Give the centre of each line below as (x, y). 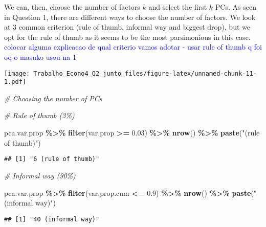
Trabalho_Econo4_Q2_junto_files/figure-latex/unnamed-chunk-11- (145, 73)
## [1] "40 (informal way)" (52, 219)
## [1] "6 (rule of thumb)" (52, 159)
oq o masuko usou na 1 (40, 56)
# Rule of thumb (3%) (39, 115)
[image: (17, 73)
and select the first (178, 7)
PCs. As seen (236, 7)
